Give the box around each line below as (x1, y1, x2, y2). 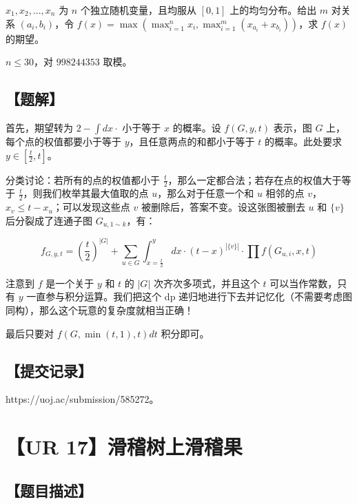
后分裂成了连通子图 (6, 213, 92, 227)
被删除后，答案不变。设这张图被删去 (141, 200, 305, 214)
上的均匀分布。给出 (229, 3, 317, 17)
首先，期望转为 (6, 120, 73, 134)
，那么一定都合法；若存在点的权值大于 (167, 172, 342, 187)
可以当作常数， (269, 275, 338, 290)
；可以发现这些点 (52, 200, 130, 214)
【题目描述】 (6, 479, 92, 501)
